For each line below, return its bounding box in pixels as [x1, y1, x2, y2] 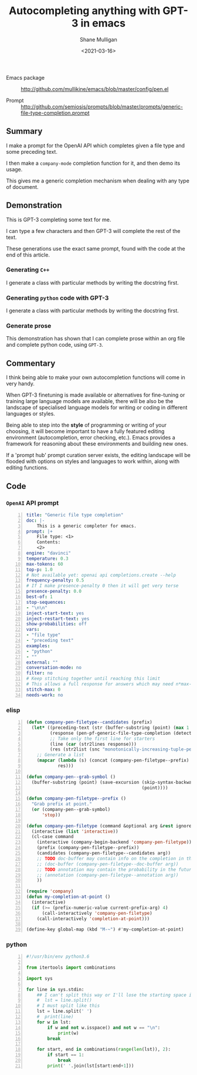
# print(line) [36, 1014, 74, 1020]
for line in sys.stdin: [26, 986, 84, 992]
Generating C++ [6, 266, 50, 274]
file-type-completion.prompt [21, 109, 90, 116]
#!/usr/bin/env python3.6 [26, 954, 90, 960]
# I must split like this [36, 1003, 100, 1009]
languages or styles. [6, 410, 56, 417]
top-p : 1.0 [26, 566, 53, 573]
